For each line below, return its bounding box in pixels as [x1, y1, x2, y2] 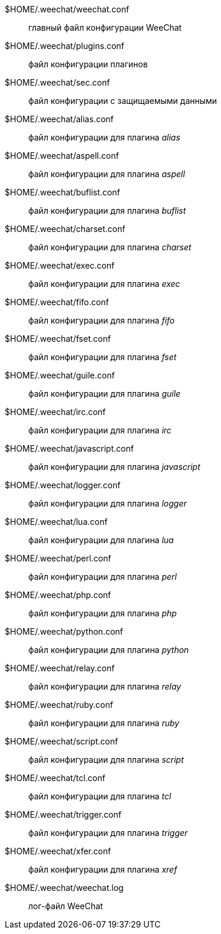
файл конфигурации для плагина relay [28, 681, 182, 691]
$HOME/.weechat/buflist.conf [5, 187, 120, 197]
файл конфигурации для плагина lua [28, 535, 174, 545]
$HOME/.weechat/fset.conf [5, 334, 111, 344]
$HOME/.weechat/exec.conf [5, 260, 115, 270]
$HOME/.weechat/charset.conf [5, 224, 126, 234]
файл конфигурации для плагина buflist [28, 205, 186, 215]
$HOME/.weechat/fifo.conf [5, 297, 109, 307]
